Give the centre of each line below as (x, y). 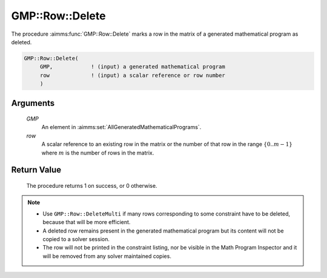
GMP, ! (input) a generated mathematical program (132, 67)
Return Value (36, 170)
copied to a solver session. (76, 239)
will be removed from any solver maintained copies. (107, 256)
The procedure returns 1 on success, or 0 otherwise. (92, 186)
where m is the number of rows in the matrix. (98, 153)
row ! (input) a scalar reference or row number (132, 75)
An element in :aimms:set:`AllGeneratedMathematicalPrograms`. (121, 127)
